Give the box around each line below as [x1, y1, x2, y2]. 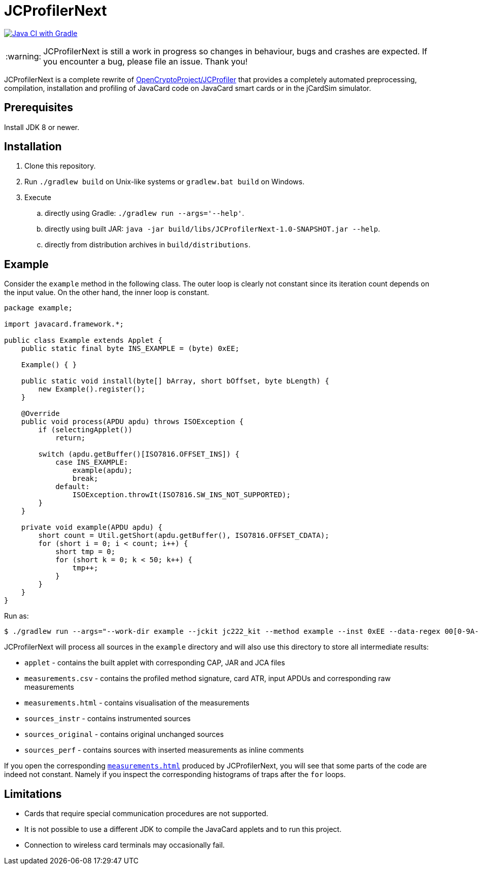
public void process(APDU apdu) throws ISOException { [21, 417, 244, 426]
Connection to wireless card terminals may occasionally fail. [24, 841, 225, 850]
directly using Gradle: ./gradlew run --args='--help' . [45, 209, 245, 218]
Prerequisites [4, 101, 73, 114]
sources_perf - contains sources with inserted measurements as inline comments [24, 746, 304, 755]
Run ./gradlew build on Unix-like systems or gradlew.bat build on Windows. [24, 177, 304, 186]
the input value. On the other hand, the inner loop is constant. [4, 288, 210, 297]
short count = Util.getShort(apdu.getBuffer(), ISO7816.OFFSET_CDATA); [38, 531, 329, 540]
